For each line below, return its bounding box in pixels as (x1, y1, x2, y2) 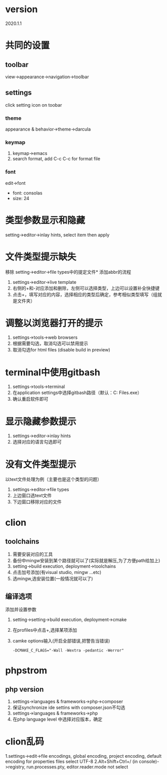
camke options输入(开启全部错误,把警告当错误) (12, 638, 110, 644)
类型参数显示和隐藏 (5, 214, 86, 226)
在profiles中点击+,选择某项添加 (12, 627, 77, 633)
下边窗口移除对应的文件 (12, 499, 62, 505)
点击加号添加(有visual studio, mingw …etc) (12, 569, 102, 575)
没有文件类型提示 (5, 459, 77, 470)
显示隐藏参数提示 (5, 415, 77, 427)
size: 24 (12, 195, 29, 201)
